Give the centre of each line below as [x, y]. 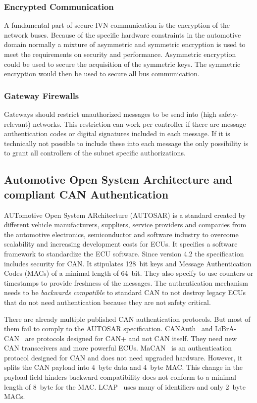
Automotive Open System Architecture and [118, 179]
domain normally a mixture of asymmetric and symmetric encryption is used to [125, 44]
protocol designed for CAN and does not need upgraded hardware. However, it [123, 357]
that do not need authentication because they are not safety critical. [107, 302]
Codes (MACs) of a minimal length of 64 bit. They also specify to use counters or [129, 273]
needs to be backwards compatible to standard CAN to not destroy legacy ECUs [125, 292]
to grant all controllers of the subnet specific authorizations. [95, 153]
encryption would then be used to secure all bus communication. [102, 74]
